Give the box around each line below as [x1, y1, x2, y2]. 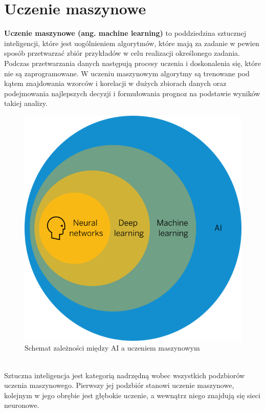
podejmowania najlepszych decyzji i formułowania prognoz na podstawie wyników [4, 88, 260, 98]
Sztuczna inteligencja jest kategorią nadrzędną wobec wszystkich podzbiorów [4, 370, 245, 380]
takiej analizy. [4, 98, 48, 109]
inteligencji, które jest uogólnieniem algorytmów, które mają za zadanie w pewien [4, 37, 259, 48]
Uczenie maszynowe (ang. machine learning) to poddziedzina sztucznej [4, 28, 247, 38]
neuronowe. [4, 400, 39, 410]
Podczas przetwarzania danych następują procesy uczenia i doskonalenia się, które [4, 57, 261, 68]
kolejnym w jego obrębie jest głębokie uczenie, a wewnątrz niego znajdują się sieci [4, 389, 260, 400]
